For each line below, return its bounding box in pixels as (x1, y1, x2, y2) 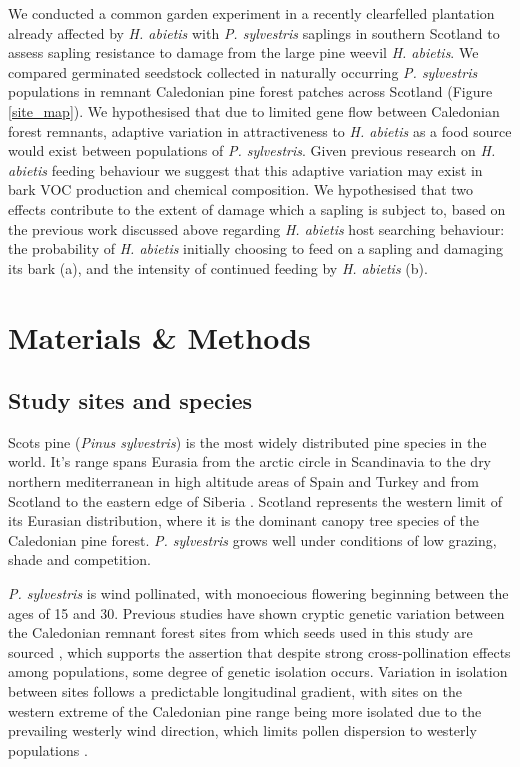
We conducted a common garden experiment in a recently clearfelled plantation (8, 3, 495, 23)
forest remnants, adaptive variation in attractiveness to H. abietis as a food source (8, 120, 512, 141)
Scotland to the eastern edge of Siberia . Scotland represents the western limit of (8, 490, 502, 511)
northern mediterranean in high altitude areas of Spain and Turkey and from (8, 471, 479, 492)
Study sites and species (8, 385, 253, 416)
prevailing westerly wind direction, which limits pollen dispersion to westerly (8, 720, 477, 741)
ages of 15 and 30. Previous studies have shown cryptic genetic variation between (8, 602, 505, 623)
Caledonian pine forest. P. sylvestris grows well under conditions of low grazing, (8, 529, 497, 550)
